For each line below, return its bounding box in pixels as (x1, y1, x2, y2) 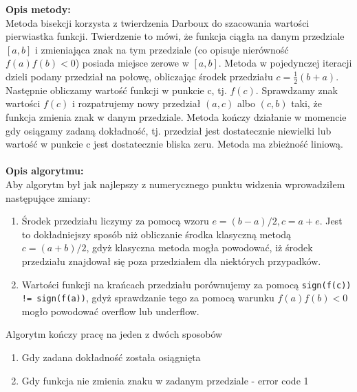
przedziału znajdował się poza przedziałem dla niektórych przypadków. (21, 253, 321, 268)
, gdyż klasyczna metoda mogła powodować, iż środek (86, 240, 313, 255)
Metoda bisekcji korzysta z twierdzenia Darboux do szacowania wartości (6, 15, 310, 30)
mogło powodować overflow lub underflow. (21, 303, 199, 318)
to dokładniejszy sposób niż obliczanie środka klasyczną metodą (21, 227, 292, 241)
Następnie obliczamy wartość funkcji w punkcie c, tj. (6, 82, 227, 97)
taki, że (291, 96, 322, 111)
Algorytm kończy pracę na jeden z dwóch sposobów (6, 327, 223, 341)
